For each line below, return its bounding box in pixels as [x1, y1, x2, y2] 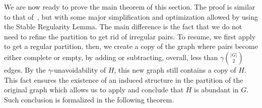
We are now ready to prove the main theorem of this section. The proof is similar [4, 2, 255, 12]
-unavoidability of [51, 64, 106, 75]
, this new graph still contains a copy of [114, 64, 236, 75]
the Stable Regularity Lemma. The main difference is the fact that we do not [4, 21, 242, 32]
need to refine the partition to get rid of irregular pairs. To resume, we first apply [4, 31, 256, 41]
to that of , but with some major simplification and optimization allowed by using [4, 11, 258, 22]
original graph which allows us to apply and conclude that [4, 84, 184, 95]
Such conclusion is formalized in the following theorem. [4, 94, 174, 104]
